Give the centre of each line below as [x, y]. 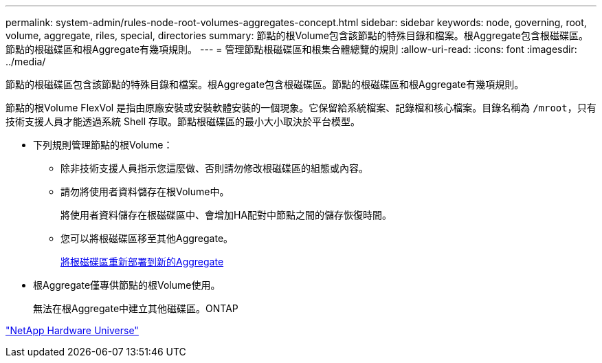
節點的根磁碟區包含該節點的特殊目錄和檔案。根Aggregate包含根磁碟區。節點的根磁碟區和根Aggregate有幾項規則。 [265, 84]
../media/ [26, 62]
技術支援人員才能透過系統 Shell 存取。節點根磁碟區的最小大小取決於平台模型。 [183, 121]
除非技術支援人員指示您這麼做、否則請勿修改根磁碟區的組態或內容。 [214, 168]
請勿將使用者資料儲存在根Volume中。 [145, 191]
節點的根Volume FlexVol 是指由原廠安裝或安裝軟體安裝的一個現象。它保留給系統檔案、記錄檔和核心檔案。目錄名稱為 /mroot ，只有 [301, 108]
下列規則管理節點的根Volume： [103, 145]
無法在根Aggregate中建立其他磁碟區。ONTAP [136, 308]
